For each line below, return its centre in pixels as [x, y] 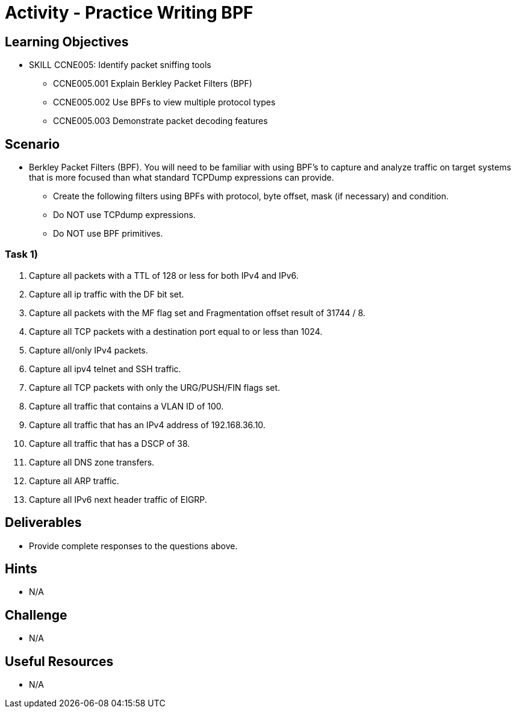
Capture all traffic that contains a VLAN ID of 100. [126, 406]
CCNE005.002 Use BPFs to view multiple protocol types [164, 102]
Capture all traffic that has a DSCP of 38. [110, 443]
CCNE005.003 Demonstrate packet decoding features [160, 121]
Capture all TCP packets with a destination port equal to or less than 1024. [176, 331]
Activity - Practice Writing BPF [129, 13]
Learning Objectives [67, 42]
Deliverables [43, 523]
